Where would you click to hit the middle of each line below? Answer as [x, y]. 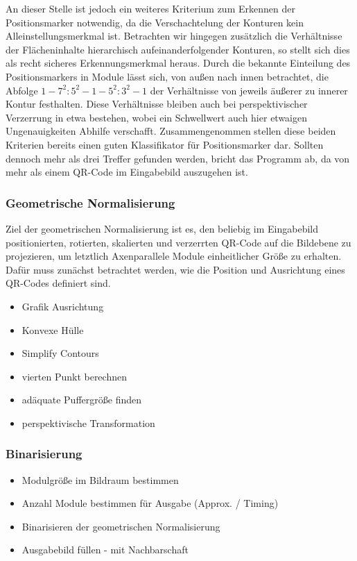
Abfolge [22, 90]
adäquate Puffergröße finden [81, 400]
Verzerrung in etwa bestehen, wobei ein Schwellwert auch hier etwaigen [157, 117]
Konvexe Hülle [53, 329]
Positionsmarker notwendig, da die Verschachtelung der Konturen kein [155, 22]
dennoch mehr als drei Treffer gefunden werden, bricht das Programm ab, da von [178, 158]
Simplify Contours [60, 353]
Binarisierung [44, 454]
